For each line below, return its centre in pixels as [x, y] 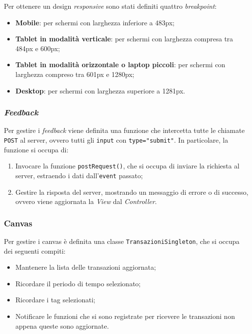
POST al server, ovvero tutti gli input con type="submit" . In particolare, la [116, 139]
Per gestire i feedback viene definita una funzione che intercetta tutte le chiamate [124, 130]
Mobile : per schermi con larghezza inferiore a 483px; [95, 22]
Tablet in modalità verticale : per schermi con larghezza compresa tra [124, 39]
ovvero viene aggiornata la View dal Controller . [86, 201]
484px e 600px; [38, 48]
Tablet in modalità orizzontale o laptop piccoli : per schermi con [120, 65]
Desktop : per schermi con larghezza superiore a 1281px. [100, 90]
